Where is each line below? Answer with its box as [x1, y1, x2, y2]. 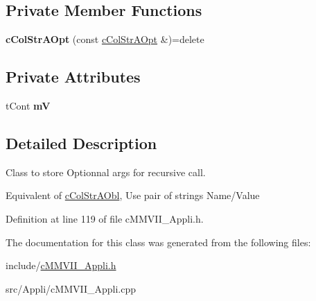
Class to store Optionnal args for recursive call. [6, 164, 206, 179]
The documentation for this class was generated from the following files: [6, 234, 311, 249]
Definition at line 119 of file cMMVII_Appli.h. [6, 211, 204, 225]
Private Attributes [6, 66, 141, 87]
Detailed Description [6, 132, 157, 153]
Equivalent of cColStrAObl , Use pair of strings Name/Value [6, 188, 260, 203]
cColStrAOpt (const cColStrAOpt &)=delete [6, 32, 204, 46]
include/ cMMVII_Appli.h [6, 258, 116, 273]
